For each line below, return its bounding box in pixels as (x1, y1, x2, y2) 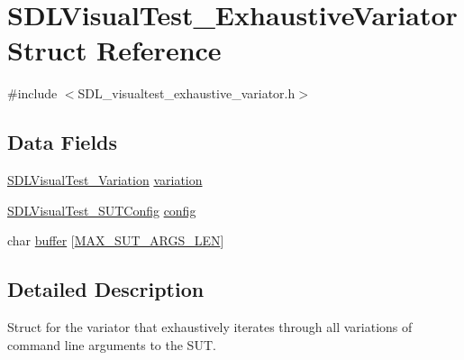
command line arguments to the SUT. (7, 335, 216, 354)
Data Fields (7, 128, 118, 156)
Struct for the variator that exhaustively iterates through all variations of (7, 318, 413, 337)
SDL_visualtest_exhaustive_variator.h (77, 84, 296, 103)
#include (7, 84, 58, 103)
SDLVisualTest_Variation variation (7, 171, 203, 189)
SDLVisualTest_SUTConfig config (7, 200, 196, 219)
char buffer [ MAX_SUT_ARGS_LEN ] (7, 231, 224, 250)
